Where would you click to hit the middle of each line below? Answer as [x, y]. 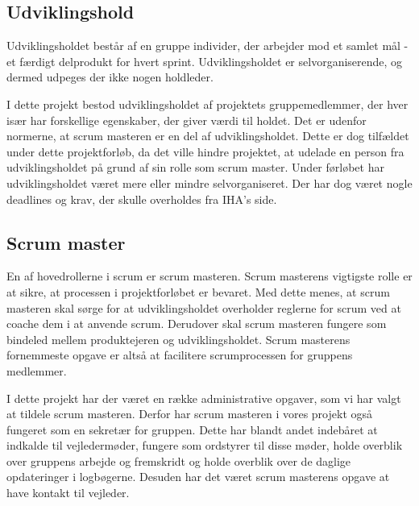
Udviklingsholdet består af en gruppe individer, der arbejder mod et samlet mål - [207, 46]
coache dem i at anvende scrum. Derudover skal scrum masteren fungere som [197, 324]
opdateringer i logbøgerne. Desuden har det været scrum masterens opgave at [198, 477]
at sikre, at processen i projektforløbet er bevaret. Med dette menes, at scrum [198, 291]
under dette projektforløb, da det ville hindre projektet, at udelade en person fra [205, 151]
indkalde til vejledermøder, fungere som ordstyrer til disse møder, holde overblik [205, 445]
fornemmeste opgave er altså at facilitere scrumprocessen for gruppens [180, 355]
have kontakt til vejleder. [68, 493]
